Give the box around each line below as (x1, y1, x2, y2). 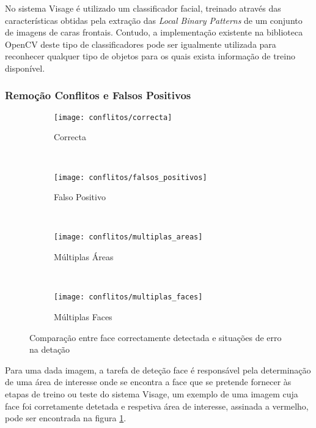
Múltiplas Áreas (54, 250, 114, 263)
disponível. (5, 61, 45, 74)
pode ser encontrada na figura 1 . (5, 411, 127, 424)
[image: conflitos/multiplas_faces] (54, 293, 203, 302)
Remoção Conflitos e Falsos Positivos (5, 88, 191, 103)
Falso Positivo (54, 190, 106, 203)
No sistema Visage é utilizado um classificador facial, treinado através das (5, 2, 281, 14)
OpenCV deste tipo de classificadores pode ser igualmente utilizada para (5, 37, 276, 50)
